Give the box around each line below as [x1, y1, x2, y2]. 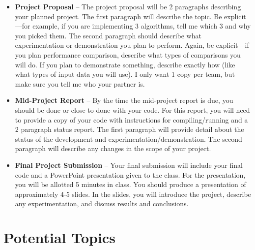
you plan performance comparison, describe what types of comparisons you [15, 49, 241, 60]
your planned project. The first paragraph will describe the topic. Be [15, 11, 222, 21]
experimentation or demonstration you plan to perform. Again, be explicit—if [15, 40, 249, 50]
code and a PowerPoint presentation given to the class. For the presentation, [15, 169, 246, 180]
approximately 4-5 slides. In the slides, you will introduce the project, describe [15, 188, 251, 199]
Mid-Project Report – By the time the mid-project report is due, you [15, 95, 233, 105]
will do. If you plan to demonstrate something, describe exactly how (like [15, 59, 235, 69]
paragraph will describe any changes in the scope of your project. [15, 143, 211, 154]
